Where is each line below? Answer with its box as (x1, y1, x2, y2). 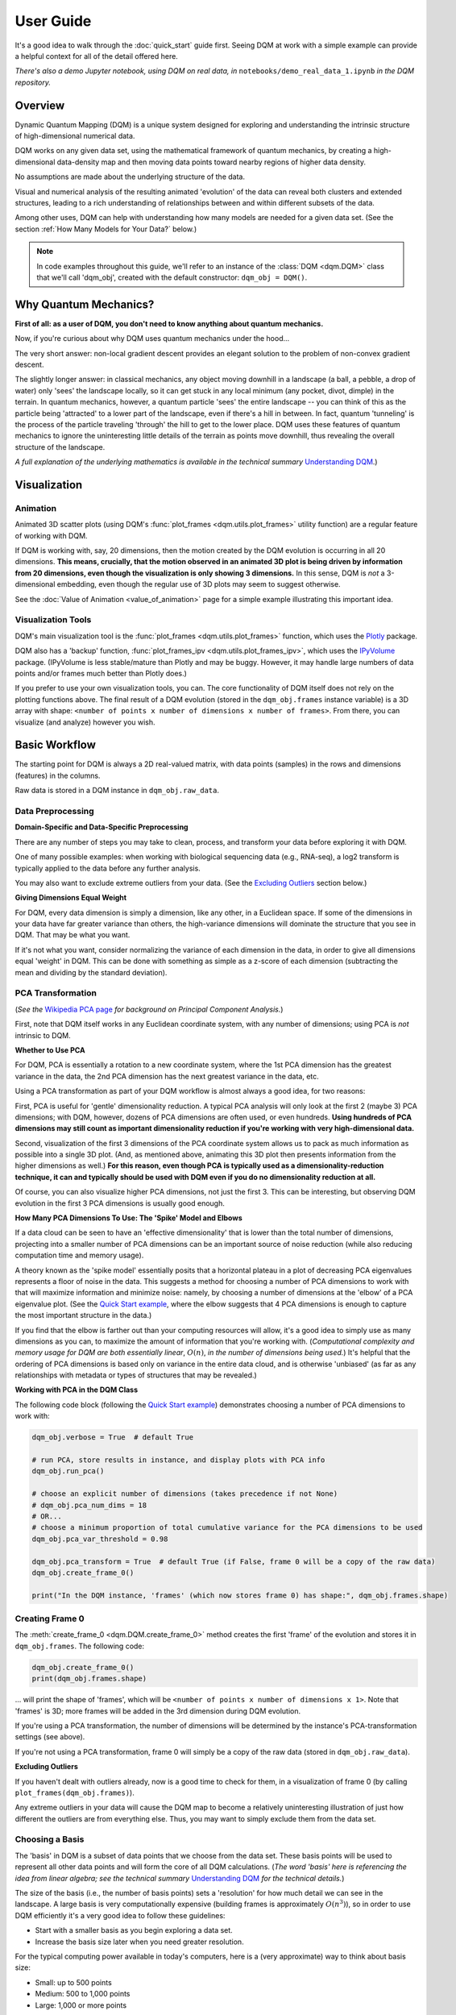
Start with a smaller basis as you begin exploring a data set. (35, 1926, 233, 1935)
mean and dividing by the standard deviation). (15, 967, 168, 977)
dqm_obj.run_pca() (31, 1467, 105, 1476)
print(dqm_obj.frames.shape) (31, 1674, 147, 1684)
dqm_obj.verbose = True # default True (31, 1433, 193, 1442)
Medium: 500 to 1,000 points (35, 1989, 131, 1999)
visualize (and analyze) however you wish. (15, 717, 156, 727)
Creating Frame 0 (15, 1613, 85, 1624)
